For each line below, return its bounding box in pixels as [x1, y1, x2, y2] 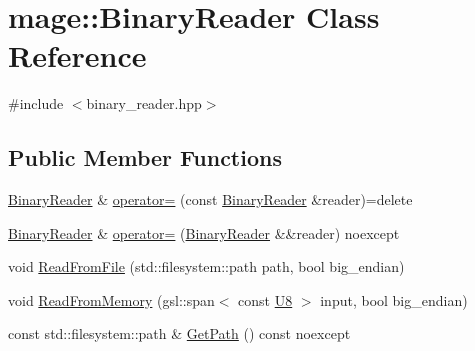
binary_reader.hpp [86, 93, 202, 114]
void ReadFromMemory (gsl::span [8, 289, 215, 310]
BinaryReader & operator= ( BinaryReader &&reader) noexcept [8, 222, 400, 243]
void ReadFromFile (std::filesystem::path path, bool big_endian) [8, 256, 405, 277]
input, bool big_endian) [320, 289, 468, 310]
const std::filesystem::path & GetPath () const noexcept [8, 323, 351, 344]
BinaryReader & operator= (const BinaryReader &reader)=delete [8, 189, 413, 210]
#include [8, 93, 64, 114]
